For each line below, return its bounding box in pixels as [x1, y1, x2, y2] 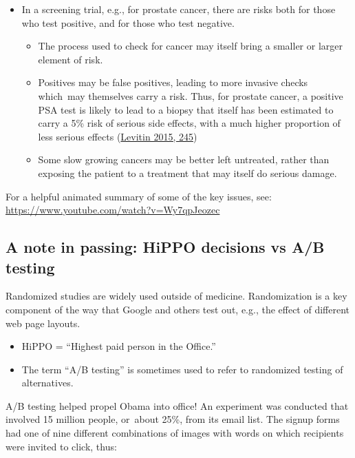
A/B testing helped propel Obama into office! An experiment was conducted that [6, 398, 349, 413]
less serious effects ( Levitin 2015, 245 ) [38, 129, 197, 143]
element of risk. [38, 52, 103, 66]
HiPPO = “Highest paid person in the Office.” [21, 339, 216, 353]
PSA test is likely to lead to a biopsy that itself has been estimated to [38, 102, 334, 116]
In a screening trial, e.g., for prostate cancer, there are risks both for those [21, 2, 336, 16]
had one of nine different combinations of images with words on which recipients [6, 426, 344, 440]
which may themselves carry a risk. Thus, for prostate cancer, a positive [38, 88, 343, 103]
